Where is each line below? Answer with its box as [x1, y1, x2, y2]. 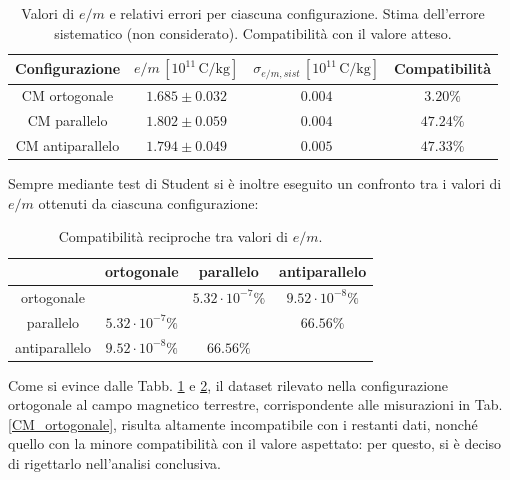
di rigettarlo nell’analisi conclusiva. [8, 453, 221, 473]
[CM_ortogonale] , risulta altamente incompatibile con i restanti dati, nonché [8, 413, 478, 434]
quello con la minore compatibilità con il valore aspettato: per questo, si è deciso [8, 433, 502, 454]
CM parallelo [27, 110, 108, 131]
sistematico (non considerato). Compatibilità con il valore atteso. [54, 22, 452, 43]
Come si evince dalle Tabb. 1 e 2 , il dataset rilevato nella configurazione [8, 374, 449, 395]
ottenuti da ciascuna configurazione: [38, 192, 259, 213]
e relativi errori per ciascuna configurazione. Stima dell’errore [109, 3, 485, 23]
